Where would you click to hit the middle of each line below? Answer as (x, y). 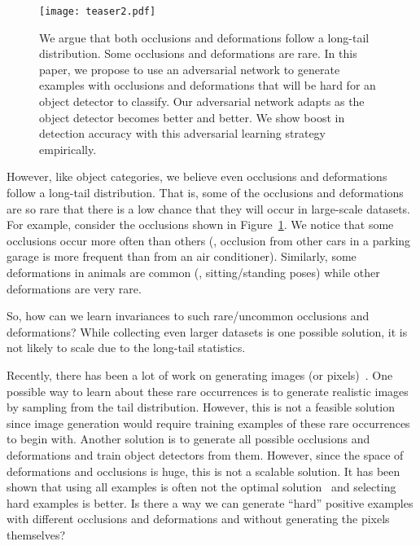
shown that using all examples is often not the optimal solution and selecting (201, 487)
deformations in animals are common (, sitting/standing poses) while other (193, 272)
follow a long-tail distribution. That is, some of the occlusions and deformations (205, 192)
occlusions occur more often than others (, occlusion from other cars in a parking (209, 240)
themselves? (36, 534)
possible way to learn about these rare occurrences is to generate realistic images (208, 391)
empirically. (68, 149)
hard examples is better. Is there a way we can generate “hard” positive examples (210, 502)
